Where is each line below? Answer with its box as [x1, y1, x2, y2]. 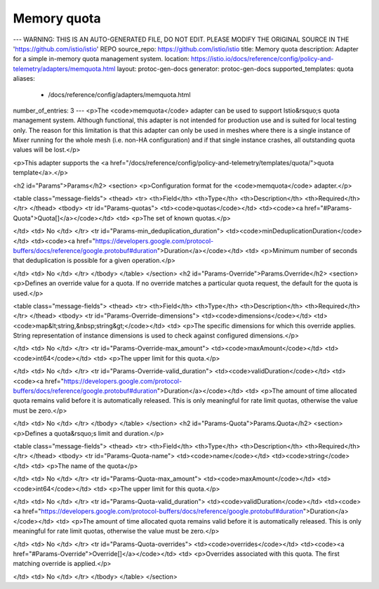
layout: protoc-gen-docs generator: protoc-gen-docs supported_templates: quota [117, 64, 354, 73]
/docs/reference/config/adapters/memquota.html [48, 90, 191, 98]
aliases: [13, 75, 35, 83]
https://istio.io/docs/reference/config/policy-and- [190, 55, 334, 63]
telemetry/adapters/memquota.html [13, 64, 116, 73]
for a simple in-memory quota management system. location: [13, 55, 189, 63]
